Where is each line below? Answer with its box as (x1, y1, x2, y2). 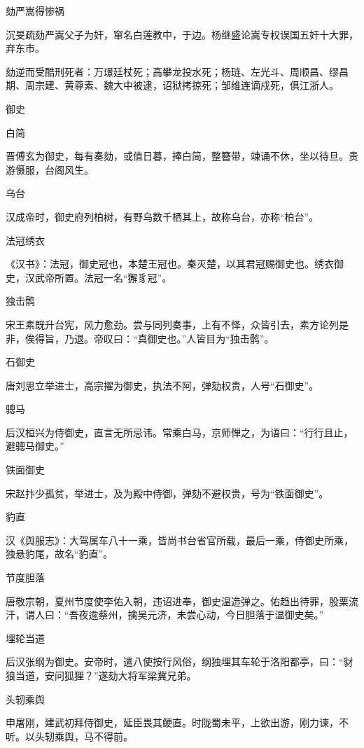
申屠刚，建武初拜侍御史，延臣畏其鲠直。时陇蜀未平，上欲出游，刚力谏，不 (6, 715, 349, 730)
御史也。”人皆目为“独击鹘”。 (147, 331, 274, 345)
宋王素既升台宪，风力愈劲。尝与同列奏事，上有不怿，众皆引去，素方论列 (6, 317, 339, 331)
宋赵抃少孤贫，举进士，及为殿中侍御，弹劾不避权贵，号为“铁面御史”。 (6, 485, 329, 500)
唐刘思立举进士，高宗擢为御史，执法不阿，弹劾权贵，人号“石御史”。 (6, 378, 319, 392)
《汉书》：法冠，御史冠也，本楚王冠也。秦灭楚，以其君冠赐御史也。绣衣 (6, 256, 334, 271)
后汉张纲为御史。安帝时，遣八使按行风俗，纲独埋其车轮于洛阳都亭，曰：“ (6, 654, 344, 669)
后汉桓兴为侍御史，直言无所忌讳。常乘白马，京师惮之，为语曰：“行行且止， (6, 424, 353, 439)
